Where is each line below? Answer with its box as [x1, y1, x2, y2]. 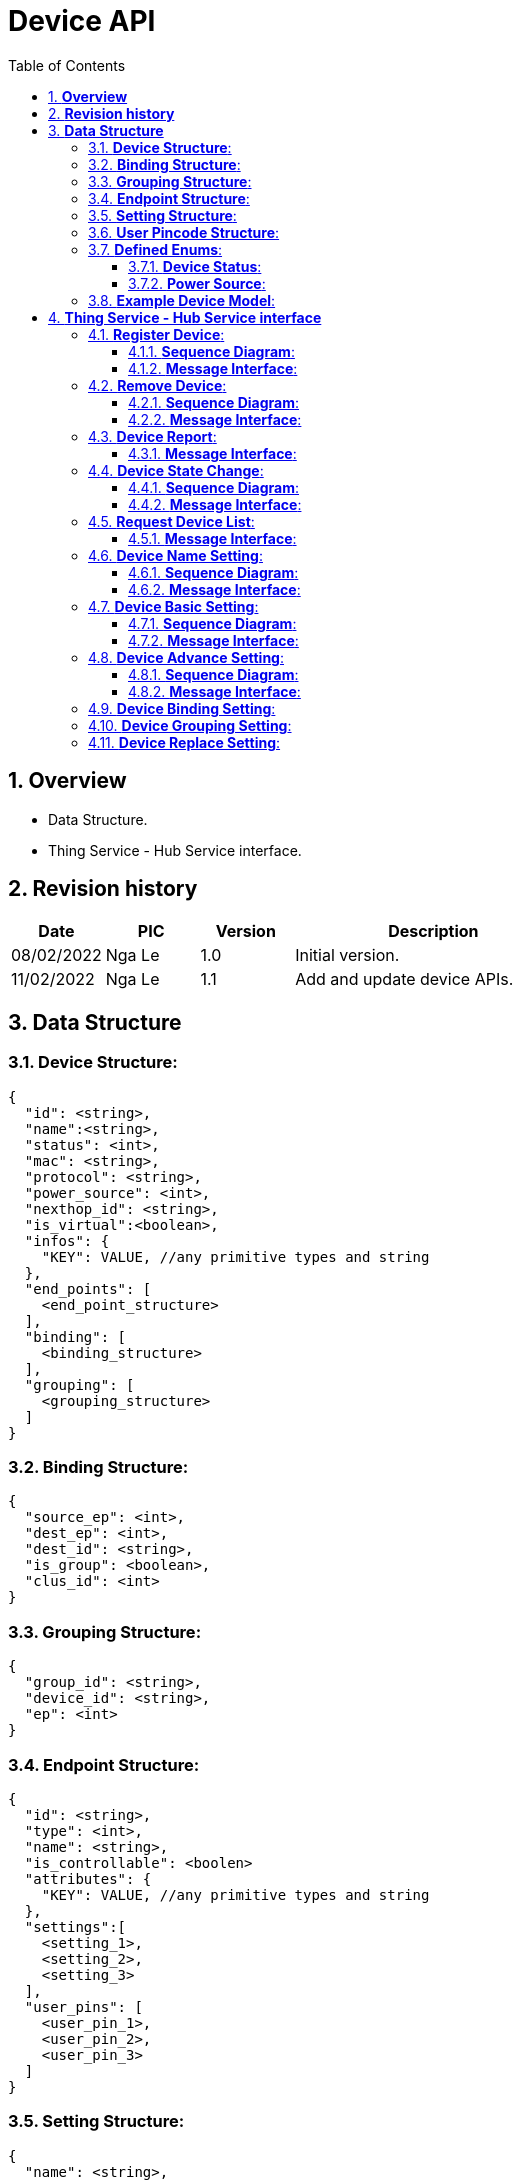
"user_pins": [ [24, 1998, 143, 2015]
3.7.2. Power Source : [128, 274, 266, 292]
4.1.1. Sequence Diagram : [128, 342, 295, 360]
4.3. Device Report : [88, 427, 217, 445]
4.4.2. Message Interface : [128, 495, 302, 513]
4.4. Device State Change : [88, 461, 264, 479]
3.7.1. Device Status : [128, 257, 262, 275]
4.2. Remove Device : [88, 376, 227, 394]
